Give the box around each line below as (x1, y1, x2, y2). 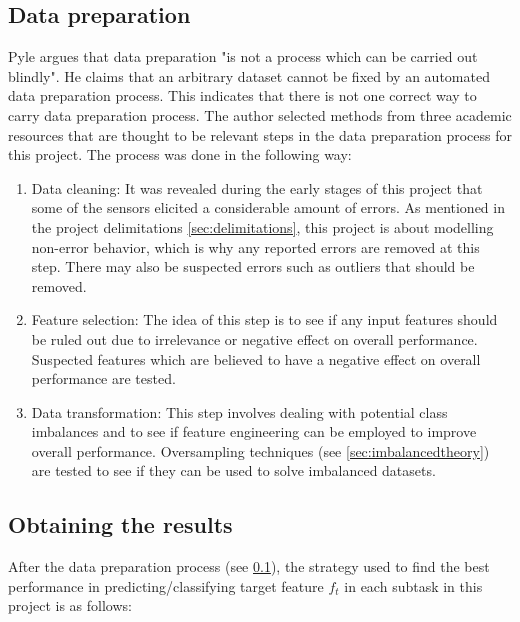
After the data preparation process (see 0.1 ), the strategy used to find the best (8, 556, 490, 577)
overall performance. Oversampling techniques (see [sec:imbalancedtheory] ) (31, 440, 490, 461)
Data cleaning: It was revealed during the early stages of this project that (31, 177, 483, 198)
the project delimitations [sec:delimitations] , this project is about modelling (31, 216, 494, 237)
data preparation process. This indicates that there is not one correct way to (8, 85, 477, 106)
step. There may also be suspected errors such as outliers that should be (31, 256, 475, 277)
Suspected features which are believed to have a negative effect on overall (31, 348, 481, 369)
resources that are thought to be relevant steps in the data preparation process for (8, 124, 512, 145)
